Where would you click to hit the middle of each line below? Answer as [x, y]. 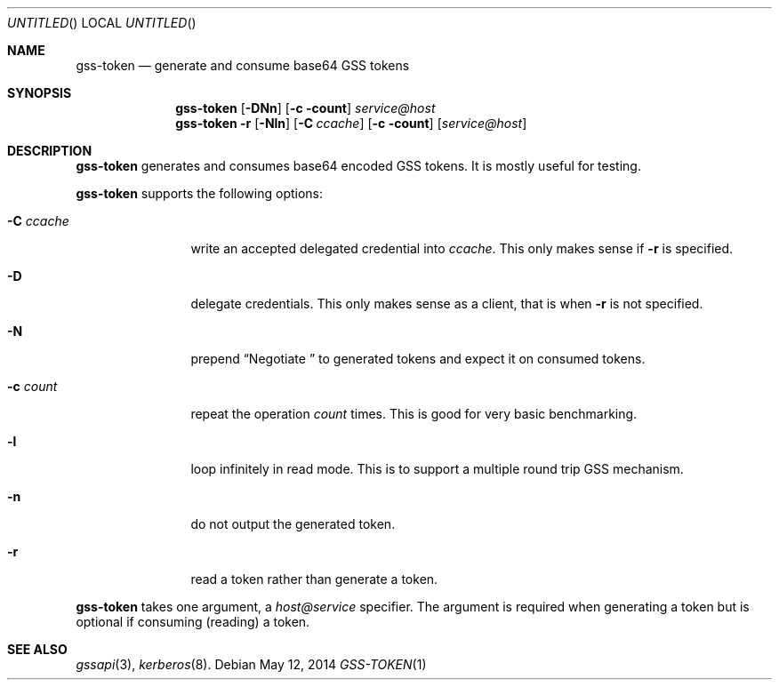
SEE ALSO [37, 649]
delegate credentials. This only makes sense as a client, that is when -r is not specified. [447, 304]
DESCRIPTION [50, 151]
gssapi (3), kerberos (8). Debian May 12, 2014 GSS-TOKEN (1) [251, 664]
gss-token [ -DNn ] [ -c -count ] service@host [305, 108]
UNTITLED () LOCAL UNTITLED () [102, 23]
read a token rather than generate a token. [314, 579]
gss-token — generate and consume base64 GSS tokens [243, 65]
